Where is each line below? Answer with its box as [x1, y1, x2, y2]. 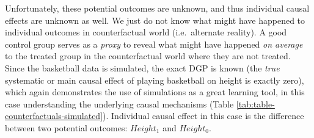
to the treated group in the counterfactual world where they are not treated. [5, 49, 291, 62]
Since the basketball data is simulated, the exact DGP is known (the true [5, 61, 280, 74]
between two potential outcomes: [5, 121, 128, 134]
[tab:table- [236, 97, 275, 110]
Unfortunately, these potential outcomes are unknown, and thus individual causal [5, 2, 310, 14]
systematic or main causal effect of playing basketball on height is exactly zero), [5, 73, 304, 86]
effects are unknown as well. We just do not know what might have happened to [5, 13, 305, 26]
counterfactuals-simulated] [5, 109, 103, 122]
